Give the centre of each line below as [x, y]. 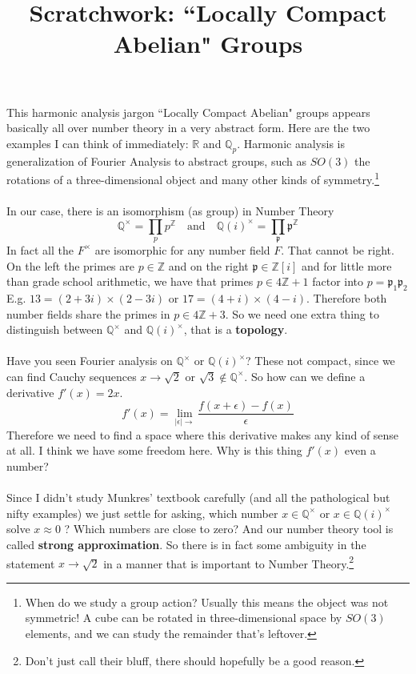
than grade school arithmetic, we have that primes [130, 281]
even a [360, 450]
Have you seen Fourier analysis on [90, 361]
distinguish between [55, 329]
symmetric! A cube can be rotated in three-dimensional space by [184, 618]
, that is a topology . [236, 329]
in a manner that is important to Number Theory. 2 [229, 562]
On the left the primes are [70, 265]
